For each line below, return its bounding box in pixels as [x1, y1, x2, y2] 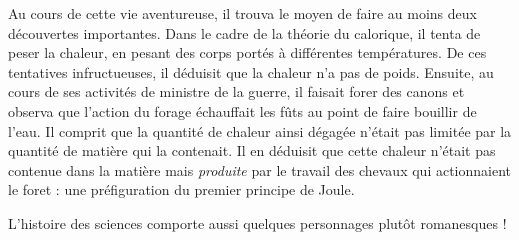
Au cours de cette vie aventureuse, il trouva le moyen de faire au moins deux [8, 3, 477, 23]
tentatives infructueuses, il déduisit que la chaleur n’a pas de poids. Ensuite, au [8, 61, 494, 82]
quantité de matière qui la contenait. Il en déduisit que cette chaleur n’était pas [8, 140, 496, 161]
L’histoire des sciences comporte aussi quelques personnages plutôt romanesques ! [8, 212, 507, 233]
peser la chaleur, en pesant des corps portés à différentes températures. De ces [8, 42, 487, 63]
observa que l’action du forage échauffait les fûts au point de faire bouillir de [8, 100, 477, 121]
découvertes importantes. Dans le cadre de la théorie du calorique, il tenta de [8, 22, 481, 43]
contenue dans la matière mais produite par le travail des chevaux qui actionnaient [8, 159, 512, 180]
